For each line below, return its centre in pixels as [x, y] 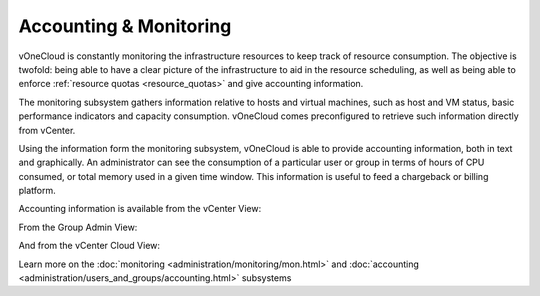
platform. [37, 191]
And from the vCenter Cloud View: [89, 246]
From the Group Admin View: [78, 227]
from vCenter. [47, 130]
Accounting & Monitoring [125, 26]
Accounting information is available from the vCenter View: [140, 209]
